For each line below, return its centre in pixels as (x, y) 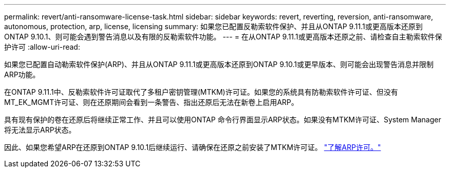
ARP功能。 (22, 74)
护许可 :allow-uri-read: (42, 47)
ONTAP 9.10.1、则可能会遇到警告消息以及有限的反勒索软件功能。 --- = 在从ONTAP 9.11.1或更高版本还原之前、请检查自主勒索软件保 (223, 37)
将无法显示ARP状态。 (40, 130)
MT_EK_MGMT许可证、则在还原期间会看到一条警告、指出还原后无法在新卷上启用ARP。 (151, 102)
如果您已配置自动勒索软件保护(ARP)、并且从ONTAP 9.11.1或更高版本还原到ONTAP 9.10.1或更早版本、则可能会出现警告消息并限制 (219, 64)
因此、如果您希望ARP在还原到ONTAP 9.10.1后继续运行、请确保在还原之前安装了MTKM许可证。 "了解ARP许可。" (193, 147)
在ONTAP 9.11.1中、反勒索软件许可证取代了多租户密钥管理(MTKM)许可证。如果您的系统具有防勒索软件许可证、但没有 (201, 92)
